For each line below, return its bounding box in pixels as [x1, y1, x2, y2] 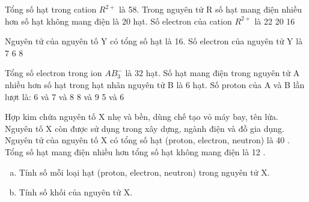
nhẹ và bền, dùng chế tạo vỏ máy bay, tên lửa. [108, 110, 279, 123]
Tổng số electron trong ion [5, 67, 102, 79]
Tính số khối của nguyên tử [19, 186, 121, 198]
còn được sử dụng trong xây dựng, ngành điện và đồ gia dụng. [55, 122, 284, 134]
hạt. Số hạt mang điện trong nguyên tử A [145, 67, 300, 79]
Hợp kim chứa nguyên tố [5, 110, 96, 123]
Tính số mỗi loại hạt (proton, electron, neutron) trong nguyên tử [19, 165, 259, 178]
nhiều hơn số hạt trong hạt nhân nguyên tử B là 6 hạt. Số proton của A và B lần [5, 78, 305, 91]
